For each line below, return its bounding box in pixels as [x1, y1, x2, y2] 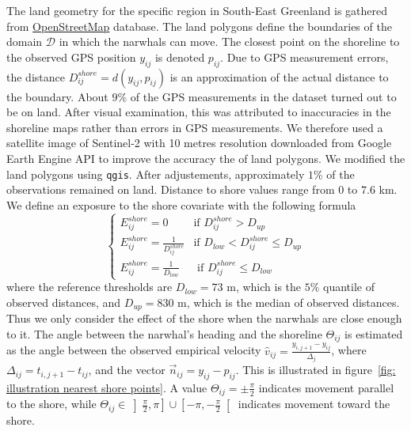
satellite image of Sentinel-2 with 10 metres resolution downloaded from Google [6, 134, 392, 151]
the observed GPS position [6, 48, 136, 65]
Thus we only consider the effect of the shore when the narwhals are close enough [6, 310, 402, 327]
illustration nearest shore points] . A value [6, 379, 207, 395]
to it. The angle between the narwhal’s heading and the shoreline [6, 325, 322, 342]
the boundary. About [6, 88, 108, 104]
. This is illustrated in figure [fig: [235, 361, 396, 378]
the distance [6, 68, 65, 85]
